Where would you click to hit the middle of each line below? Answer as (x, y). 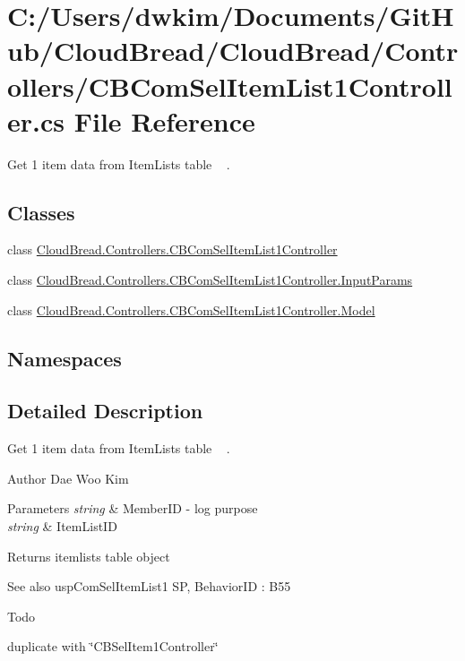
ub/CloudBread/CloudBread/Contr (233, 51)
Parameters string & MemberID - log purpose (133, 508)
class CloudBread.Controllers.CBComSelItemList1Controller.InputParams (210, 280)
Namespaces (65, 358)
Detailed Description (105, 411)
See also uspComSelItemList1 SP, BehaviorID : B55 (149, 586)
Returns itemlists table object (89, 556)
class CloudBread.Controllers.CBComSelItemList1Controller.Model (191, 309)
